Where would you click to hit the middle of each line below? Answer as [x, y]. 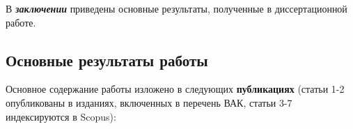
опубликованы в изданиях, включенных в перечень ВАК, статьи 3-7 [149, 102]
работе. [21, 22]
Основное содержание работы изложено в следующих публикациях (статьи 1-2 [175, 89]
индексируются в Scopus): [61, 116]
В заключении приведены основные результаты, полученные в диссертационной [176, 8]
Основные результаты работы [107, 60]
